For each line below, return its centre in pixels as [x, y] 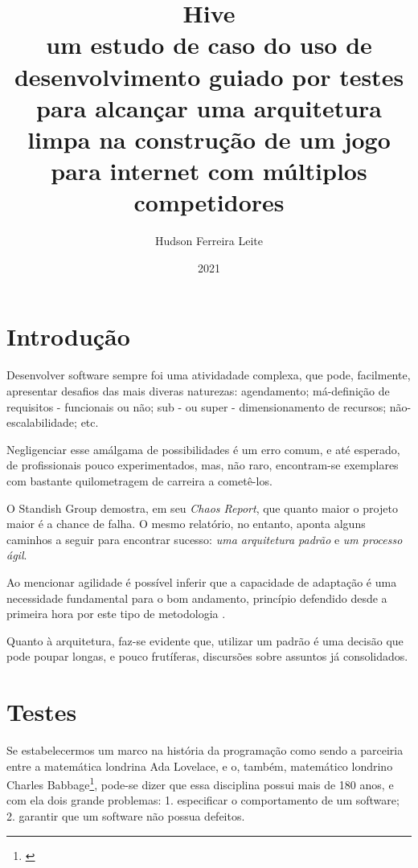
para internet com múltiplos [209, 171]
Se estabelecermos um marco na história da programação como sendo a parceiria [205, 750]
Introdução [68, 336]
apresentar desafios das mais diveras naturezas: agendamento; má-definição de [198, 390]
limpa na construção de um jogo [209, 139]
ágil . [17, 555]
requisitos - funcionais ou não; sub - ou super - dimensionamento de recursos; [197, 406]
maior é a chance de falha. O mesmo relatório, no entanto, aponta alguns [186, 524]
